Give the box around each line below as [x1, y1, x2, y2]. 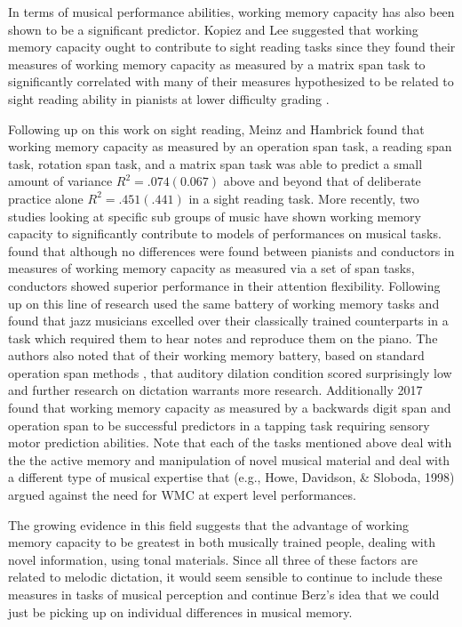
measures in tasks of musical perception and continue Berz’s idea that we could [8, 585, 440, 603]
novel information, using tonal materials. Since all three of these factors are [8, 550, 418, 568]
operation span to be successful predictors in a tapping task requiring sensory [8, 415, 430, 434]
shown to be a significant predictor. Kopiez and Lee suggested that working [8, 20, 418, 38]
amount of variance [8, 172, 113, 190]
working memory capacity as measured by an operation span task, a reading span [8, 137, 452, 156]
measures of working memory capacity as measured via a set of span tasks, [8, 259, 415, 277]
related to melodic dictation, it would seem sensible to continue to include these [8, 567, 442, 586]
